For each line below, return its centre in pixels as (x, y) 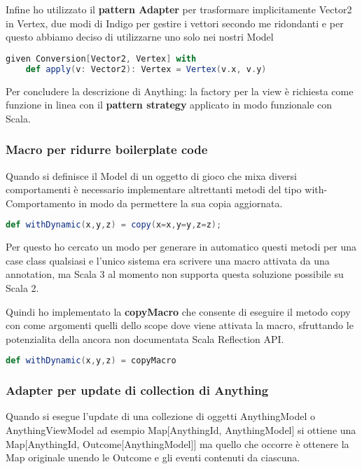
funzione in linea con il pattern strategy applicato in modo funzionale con (169, 105)
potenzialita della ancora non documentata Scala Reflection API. (145, 338)
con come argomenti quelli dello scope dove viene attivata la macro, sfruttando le (180, 325)
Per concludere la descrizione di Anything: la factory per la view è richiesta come (180, 91)
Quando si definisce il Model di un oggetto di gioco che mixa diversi (151, 175)
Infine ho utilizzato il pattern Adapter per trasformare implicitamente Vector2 (179, 9)
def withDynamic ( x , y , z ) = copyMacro (91, 361)
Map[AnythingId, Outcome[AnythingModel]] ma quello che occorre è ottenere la (177, 443)
